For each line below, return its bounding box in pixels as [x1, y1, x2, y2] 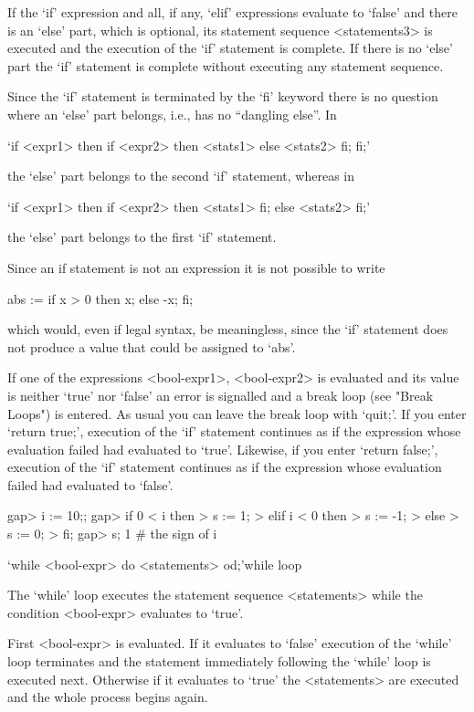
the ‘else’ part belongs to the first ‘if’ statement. [7, 227, 277, 246]
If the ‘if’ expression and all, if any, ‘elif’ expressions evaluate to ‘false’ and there [7, 3, 458, 21]
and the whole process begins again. [7, 687, 208, 707]
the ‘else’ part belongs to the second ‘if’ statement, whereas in [7, 166, 354, 185]
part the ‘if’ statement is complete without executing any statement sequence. [7, 56, 444, 75]
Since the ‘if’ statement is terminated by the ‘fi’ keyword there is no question [7, 87, 438, 106]
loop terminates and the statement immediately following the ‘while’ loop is [7, 652, 431, 671]
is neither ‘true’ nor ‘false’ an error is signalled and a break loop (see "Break [7, 385, 434, 404]
